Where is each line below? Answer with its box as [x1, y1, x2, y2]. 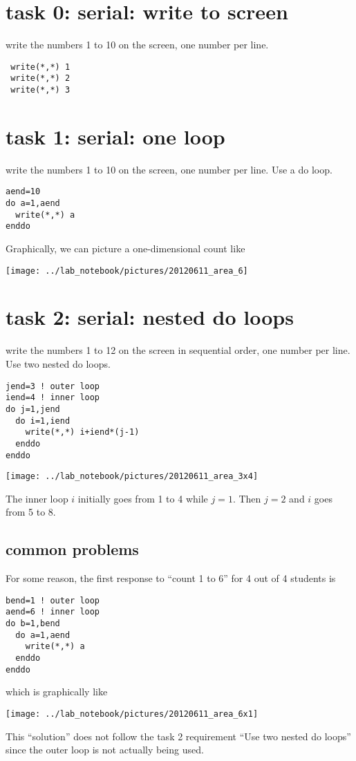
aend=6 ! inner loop [6, 607, 100, 617]
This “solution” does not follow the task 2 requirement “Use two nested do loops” [6, 729, 351, 743]
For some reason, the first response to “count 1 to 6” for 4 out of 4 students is [6, 571, 336, 585]
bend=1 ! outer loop [6, 595, 100, 605]
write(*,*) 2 [10, 73, 71, 84]
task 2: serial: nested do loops [6, 303, 294, 331]
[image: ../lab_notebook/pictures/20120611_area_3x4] [6, 471, 259, 482]
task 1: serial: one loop [6, 122, 225, 150]
